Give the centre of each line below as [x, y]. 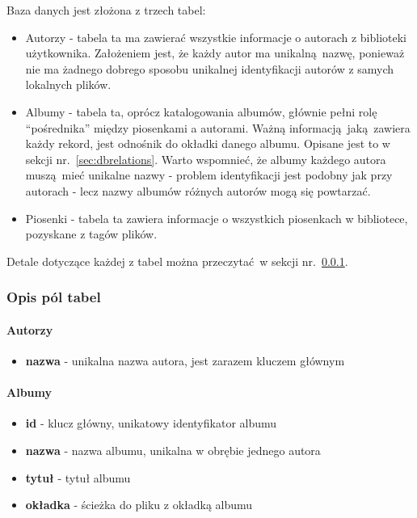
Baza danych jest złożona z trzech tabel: [106, 10]
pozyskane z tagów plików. [91, 234]
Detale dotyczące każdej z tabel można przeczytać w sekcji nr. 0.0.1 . [177, 261]
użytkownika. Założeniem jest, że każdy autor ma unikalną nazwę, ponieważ [215, 53]
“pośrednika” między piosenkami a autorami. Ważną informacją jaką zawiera [218, 127]
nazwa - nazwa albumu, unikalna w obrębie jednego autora [173, 450]
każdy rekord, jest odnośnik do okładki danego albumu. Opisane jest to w [208, 143]
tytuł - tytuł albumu [78, 477]
